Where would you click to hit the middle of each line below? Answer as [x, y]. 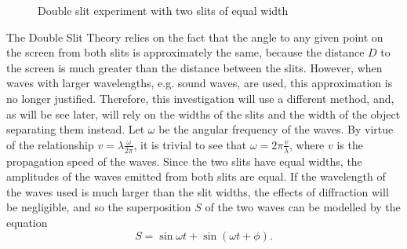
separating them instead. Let [76, 129]
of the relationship [50, 144]
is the [350, 144]
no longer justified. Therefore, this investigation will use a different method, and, [200, 98]
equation [27, 222]
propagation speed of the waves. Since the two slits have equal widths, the [184, 161]
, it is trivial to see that [190, 144]
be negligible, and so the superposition [99, 207]
